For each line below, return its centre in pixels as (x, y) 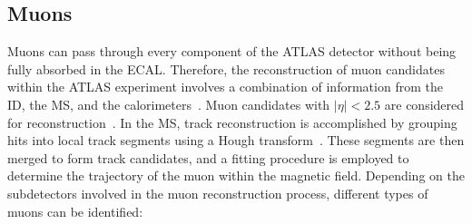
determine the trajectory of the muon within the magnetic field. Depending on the (236, 175)
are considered (424, 104)
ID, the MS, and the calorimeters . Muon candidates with (169, 104)
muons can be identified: (75, 211)
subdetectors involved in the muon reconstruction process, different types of (218, 193)
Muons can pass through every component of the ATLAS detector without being (232, 51)
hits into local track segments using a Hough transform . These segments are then (236, 140)
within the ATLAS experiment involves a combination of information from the (225, 87)
